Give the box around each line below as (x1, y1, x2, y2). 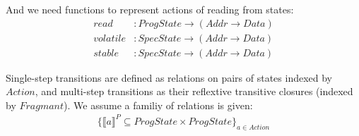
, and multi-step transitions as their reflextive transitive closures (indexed (35, 84, 353, 99)
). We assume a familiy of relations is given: (64, 97, 253, 112)
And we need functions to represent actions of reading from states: (6, 2, 294, 16)
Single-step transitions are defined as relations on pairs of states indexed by (6, 70, 332, 85)
